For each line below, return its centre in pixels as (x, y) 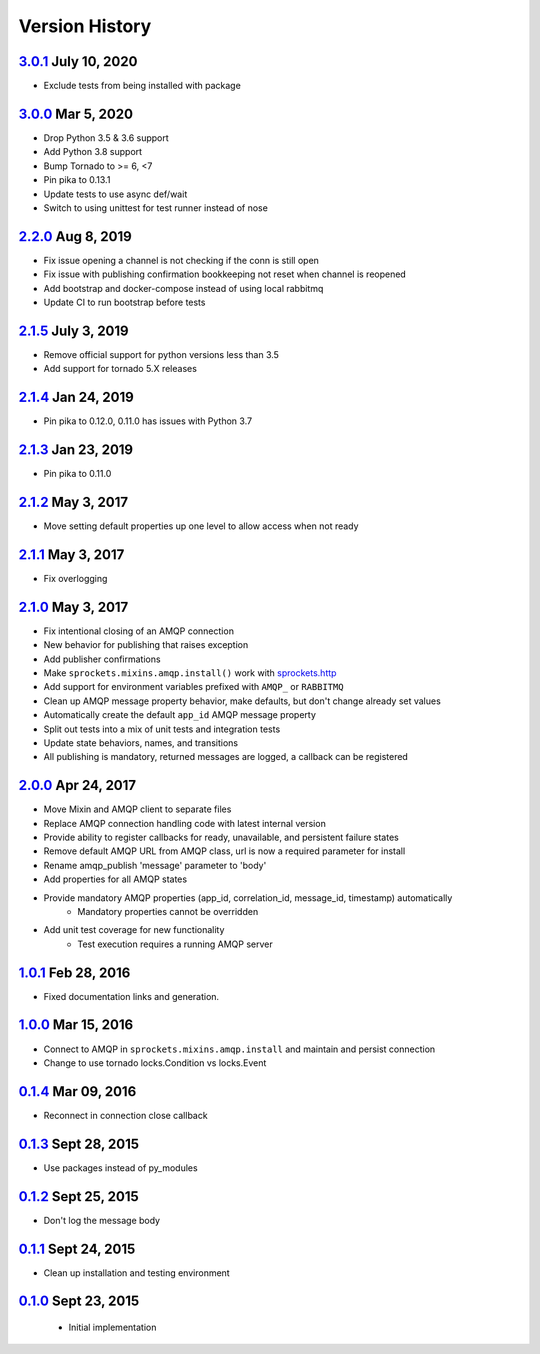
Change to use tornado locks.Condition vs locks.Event (155, 1062)
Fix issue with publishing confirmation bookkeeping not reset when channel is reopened (225, 274)
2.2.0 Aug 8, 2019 (75, 236)
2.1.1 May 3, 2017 (71, 554)
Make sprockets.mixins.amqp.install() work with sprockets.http (190, 673)
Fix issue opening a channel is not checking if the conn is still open (181, 260)
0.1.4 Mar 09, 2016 (77, 1091)
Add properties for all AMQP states (115, 879)
